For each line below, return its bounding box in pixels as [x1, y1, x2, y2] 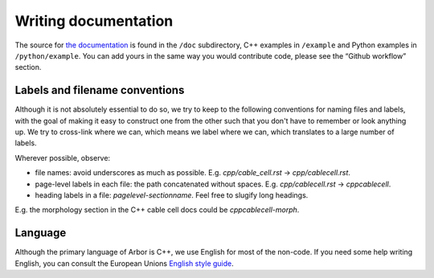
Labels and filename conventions [14, 84, 185, 97]
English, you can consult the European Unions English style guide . [14, 258, 235, 268]
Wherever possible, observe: [14, 153, 111, 162]
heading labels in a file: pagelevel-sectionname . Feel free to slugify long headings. [35, 190, 309, 200]
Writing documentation [14, 12, 174, 30]
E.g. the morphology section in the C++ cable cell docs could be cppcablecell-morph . [14, 205, 300, 215]
